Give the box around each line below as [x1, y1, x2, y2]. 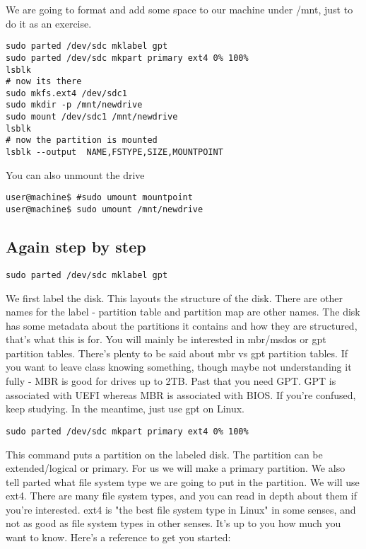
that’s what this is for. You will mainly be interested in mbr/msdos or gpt [6, 332, 326, 347]
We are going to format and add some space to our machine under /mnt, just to [6, 2, 353, 16]
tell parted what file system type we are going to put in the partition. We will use [6, 474, 360, 489]
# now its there [6, 76, 82, 87]
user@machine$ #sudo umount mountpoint [6, 192, 193, 203]
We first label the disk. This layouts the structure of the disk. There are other [6, 290, 343, 305]
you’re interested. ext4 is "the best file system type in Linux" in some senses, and [6, 502, 356, 516]
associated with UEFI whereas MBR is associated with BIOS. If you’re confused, [6, 387, 356, 402]
